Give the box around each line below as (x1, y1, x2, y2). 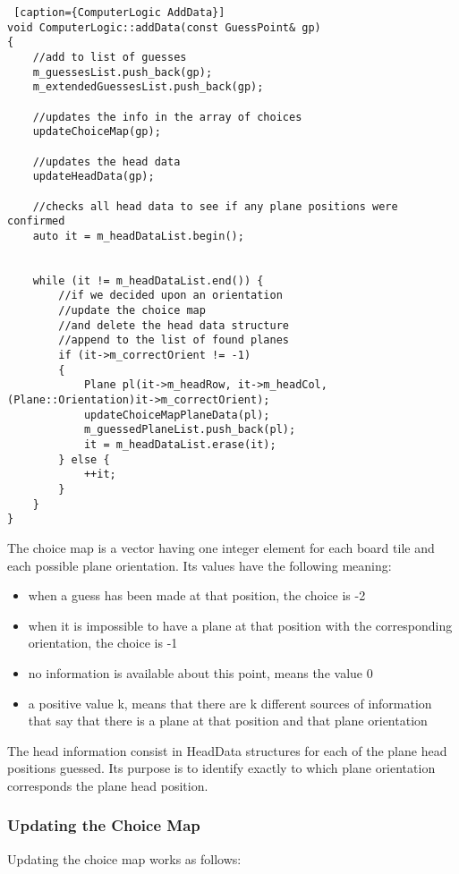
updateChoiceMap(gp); (32, 125, 161, 139)
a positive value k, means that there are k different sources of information (28, 693, 432, 712)
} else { (58, 453, 110, 466)
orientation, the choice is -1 (28, 633, 178, 652)
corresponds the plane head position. (7, 776, 208, 794)
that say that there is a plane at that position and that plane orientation (28, 711, 428, 730)
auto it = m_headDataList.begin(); (32, 229, 244, 242)
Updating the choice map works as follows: (7, 849, 242, 868)
